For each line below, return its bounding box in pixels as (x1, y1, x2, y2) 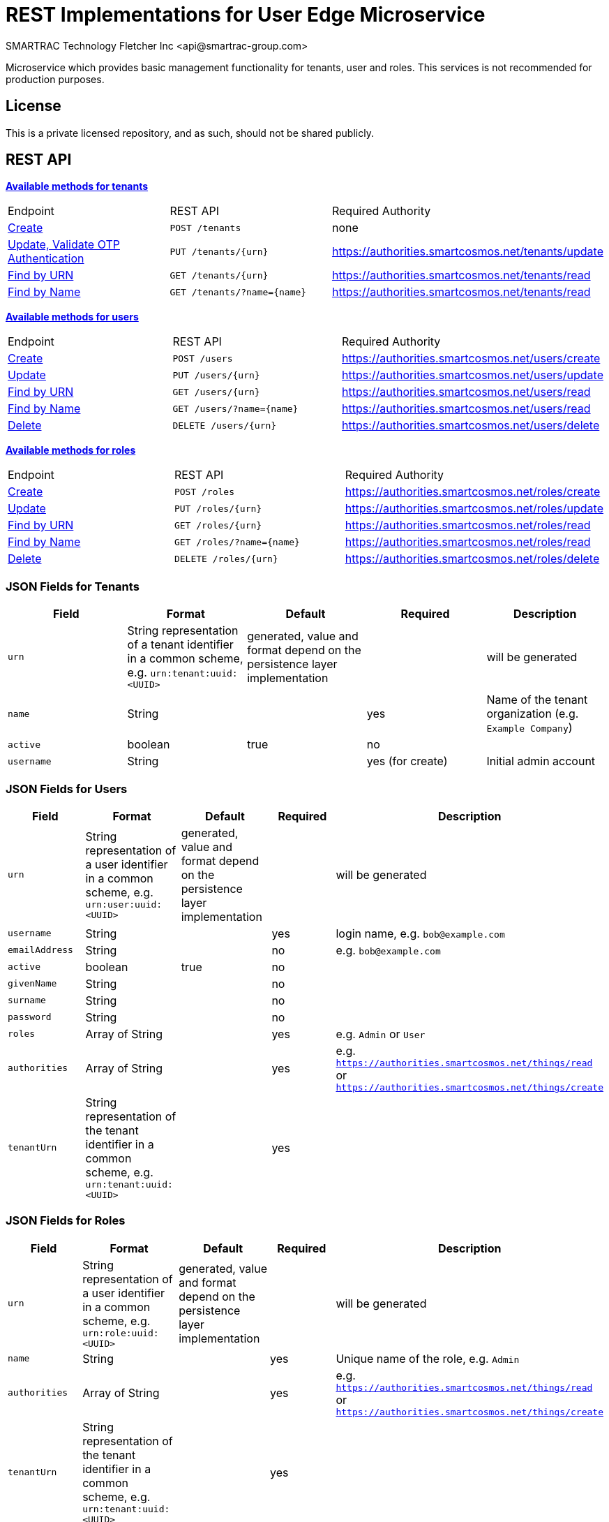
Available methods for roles (6, 444, 136, 457)
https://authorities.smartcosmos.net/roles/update (345, 501, 603, 516)
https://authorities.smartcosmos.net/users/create (342, 351, 601, 366)
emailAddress (8, 945, 73, 956)
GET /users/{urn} (172, 386, 260, 397)
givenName (8, 978, 57, 989)
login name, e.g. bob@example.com (336, 926, 505, 940)
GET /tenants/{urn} (170, 269, 269, 281)
